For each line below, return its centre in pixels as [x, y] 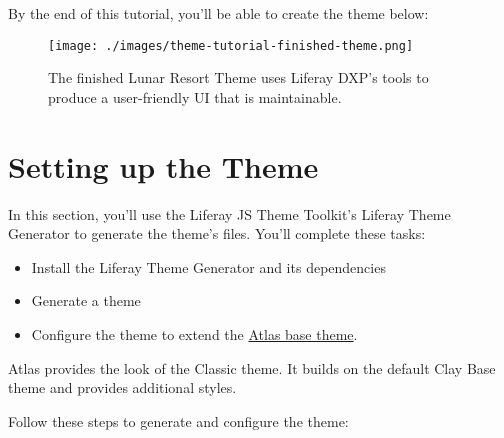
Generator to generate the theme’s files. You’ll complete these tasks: [217, 233]
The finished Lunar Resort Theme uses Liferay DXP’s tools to [238, 77]
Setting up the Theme [163, 165]
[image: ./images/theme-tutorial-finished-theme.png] [231, 45]
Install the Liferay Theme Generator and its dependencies [208, 266]
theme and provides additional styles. [122, 387]
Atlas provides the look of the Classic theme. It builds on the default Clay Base [252, 367]
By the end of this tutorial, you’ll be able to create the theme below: [218, 13]
